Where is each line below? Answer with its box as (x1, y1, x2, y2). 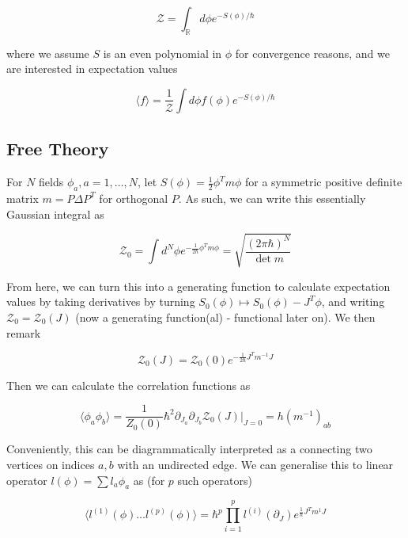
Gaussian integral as (6, 205, 104, 222)
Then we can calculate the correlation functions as (6, 376, 251, 393)
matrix (6, 189, 39, 206)
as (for (133, 471, 165, 488)
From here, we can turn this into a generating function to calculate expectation (6, 277, 391, 294)
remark (6, 324, 41, 341)
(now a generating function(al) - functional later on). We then (75, 308, 376, 325)
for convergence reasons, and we (235, 44, 390, 61)
